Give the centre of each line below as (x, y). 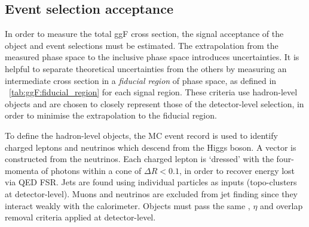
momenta (22, 170)
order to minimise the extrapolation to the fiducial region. (111, 115)
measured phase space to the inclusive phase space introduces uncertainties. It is (152, 57)
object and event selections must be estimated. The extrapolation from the (142, 45)
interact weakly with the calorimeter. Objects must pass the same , (128, 205)
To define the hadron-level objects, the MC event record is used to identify (141, 135)
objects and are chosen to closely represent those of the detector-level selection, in (154, 103)
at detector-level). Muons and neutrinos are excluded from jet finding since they (152, 193)
